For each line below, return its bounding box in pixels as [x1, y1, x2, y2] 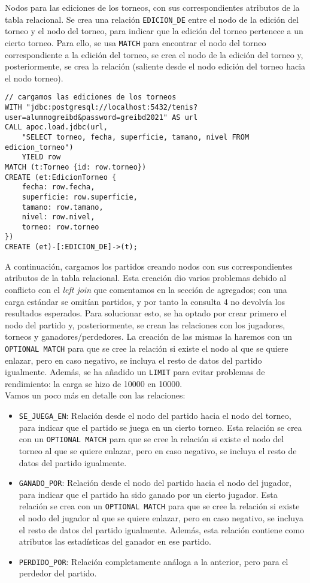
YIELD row [22, 153, 61, 162]
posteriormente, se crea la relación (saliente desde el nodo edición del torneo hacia [5, 60, 306, 73]
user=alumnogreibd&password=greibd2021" [5, 113, 168, 122]
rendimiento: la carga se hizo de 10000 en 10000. [5, 377, 183, 389]
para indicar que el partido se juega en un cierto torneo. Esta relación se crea [19, 421, 302, 433]
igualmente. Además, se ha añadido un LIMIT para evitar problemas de [5, 365, 265, 378]
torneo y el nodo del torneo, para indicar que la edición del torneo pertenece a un [5, 25, 303, 37]
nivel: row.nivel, [22, 213, 95, 222]
